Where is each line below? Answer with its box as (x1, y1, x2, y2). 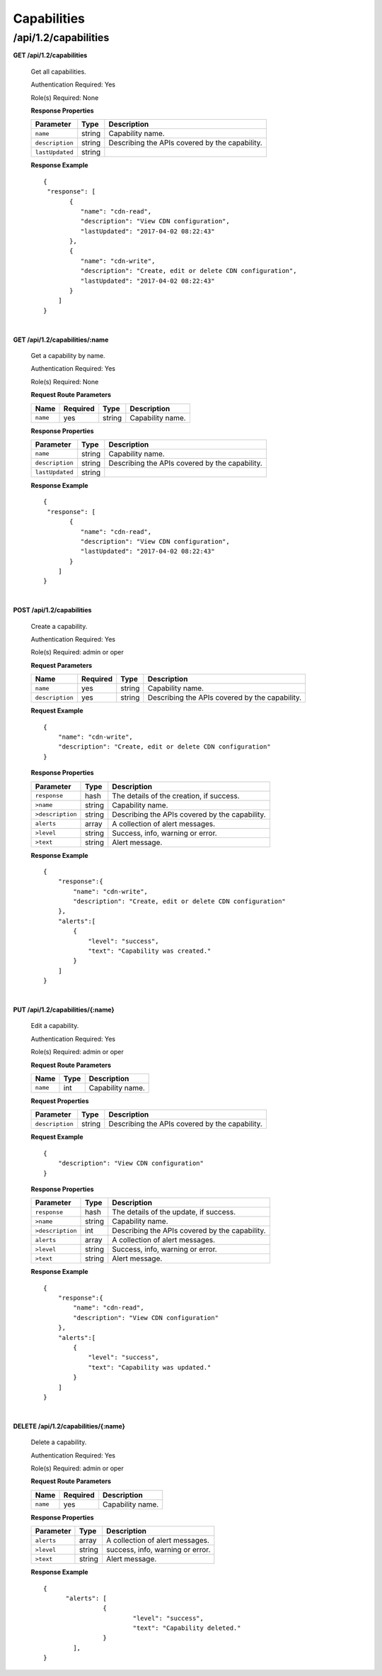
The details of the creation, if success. (112, 790, 240, 800)
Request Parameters (30, 661, 93, 669)
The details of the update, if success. (112, 1207, 236, 1217)
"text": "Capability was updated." (88, 1363, 212, 1371)
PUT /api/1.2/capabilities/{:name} (13, 1005, 115, 1014)
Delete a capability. (30, 1438, 87, 1446)
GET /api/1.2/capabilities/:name (13, 335, 109, 344)
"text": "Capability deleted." (132, 1624, 241, 1632)
